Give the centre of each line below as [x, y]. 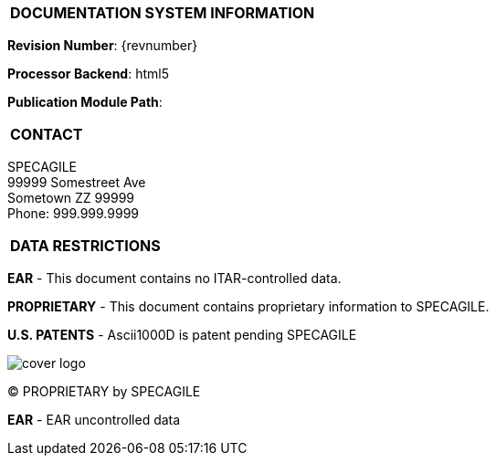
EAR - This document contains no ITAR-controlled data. [174, 278]
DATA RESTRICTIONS [85, 246]
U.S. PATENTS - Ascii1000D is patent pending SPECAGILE [182, 335]
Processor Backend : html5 [88, 74]
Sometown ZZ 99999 [71, 198]
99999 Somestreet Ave [77, 182]
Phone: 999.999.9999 [73, 213]
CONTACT [47, 134]
